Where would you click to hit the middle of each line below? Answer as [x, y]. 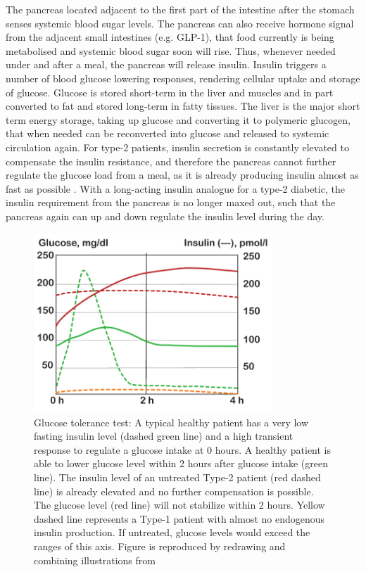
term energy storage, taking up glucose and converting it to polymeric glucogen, [178, 119]
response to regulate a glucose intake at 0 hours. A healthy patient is [183, 449]
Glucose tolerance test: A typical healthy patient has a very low [171, 422]
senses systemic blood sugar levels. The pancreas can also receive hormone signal [180, 23]
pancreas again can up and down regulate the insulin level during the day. [165, 216]
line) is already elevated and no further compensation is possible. [174, 491]
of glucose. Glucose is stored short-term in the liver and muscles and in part [170, 92]
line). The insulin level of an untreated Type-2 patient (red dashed [177, 477]
